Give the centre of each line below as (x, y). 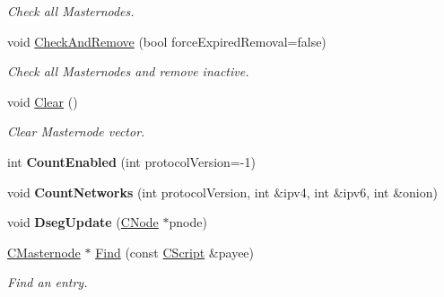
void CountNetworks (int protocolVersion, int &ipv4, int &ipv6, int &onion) (222, 192)
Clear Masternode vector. (76, 131)
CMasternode (44, 252)
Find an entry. (48, 282)
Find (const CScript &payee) (175, 252)
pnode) (188, 222)
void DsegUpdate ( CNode (83, 222)
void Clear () (43, 101)
